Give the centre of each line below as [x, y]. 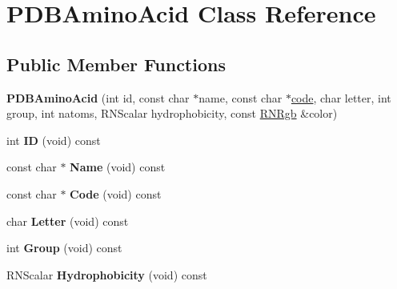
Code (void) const [116, 193]
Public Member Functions [116, 64]
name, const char [241, 97]
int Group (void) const [64, 248]
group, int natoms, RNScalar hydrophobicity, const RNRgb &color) [172, 113]
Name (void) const [118, 167]
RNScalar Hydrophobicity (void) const [107, 274]
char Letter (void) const [68, 221]
